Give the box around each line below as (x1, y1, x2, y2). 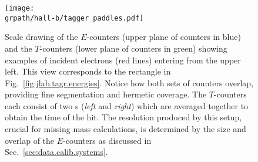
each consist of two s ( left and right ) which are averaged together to (5, 99, 249, 112)
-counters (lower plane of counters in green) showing (39, 42, 227, 54)
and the (5, 42, 32, 54)
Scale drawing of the (5, 31, 78, 43)
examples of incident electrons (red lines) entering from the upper (5, 53, 241, 66)
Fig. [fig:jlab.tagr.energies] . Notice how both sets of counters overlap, (5, 76, 254, 89)
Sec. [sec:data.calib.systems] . (5, 146, 108, 158)
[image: (5, 4, 35, 12)
